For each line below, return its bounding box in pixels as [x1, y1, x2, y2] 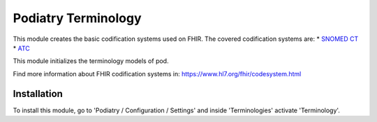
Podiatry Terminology [13, 10, 142, 26]
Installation [13, 87, 63, 100]
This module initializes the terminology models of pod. [13, 57, 169, 65]
